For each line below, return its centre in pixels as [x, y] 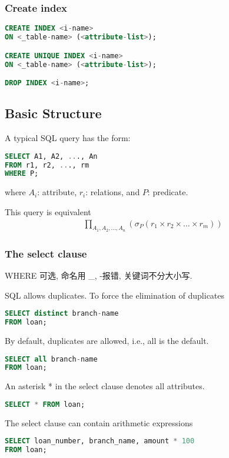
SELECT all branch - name [51, 359]
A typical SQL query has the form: [68, 138]
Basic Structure [53, 113]
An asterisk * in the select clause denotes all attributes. [105, 386]
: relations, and [113, 192]
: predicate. [168, 192]
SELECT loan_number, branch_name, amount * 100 [100, 441]
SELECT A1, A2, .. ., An [51, 156]
